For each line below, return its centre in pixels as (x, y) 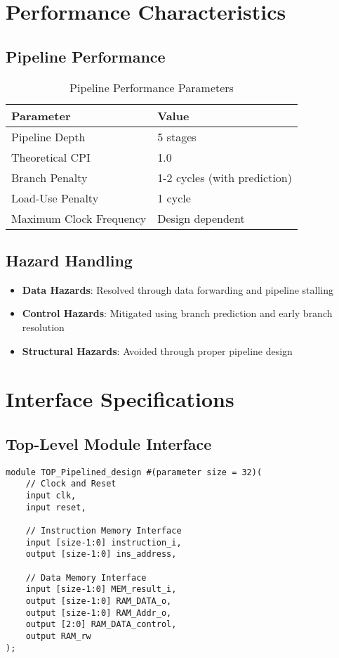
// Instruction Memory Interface (104, 531)
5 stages (177, 136)
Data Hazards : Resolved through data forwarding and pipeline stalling (178, 289)
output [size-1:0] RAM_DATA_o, (99, 601)
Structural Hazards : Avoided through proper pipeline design (157, 350)
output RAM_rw (58, 636)
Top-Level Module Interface (109, 443)
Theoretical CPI (51, 157)
